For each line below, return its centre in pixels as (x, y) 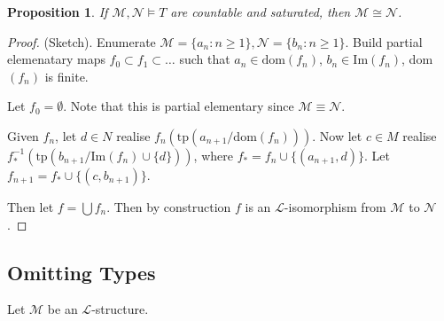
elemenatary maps (56, 59)
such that (205, 59)
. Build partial (384, 41)
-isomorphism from (335, 206)
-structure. (120, 309)
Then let (31, 206)
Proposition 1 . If (58, 12)
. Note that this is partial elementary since (179, 106)
